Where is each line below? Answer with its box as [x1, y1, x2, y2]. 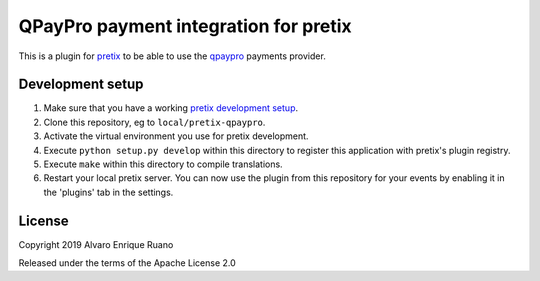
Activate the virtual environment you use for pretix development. [43, 130, 309, 142]
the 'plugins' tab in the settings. [43, 186, 174, 198]
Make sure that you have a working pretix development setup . [43, 102, 299, 114]
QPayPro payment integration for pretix [18, 15, 352, 37]
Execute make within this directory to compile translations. [43, 158, 284, 170]
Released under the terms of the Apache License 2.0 [18, 257, 237, 269]
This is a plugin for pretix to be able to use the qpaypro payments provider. [18, 50, 327, 62]
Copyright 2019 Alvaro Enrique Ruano [18, 238, 174, 250]
